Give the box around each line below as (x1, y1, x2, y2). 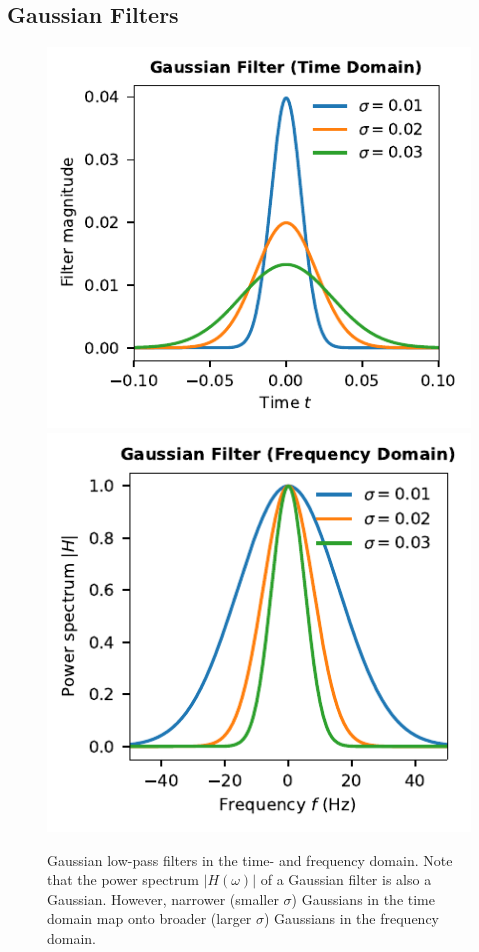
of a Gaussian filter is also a (260, 869, 432, 890)
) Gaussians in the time (291, 888, 435, 909)
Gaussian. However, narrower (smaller (47, 888, 279, 909)
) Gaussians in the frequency (264, 908, 440, 929)
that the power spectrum (47, 869, 199, 890)
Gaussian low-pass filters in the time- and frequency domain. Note (47, 849, 453, 870)
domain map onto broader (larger (47, 908, 252, 929)
